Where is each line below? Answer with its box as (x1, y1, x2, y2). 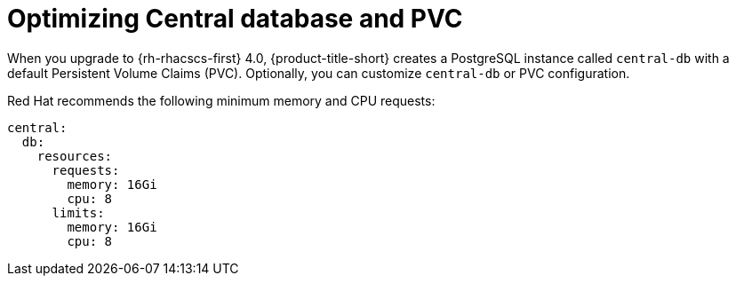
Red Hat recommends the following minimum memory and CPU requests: (7, 92, 436, 108)
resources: (36, 148, 113, 163)
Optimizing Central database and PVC (7, 4, 463, 34)
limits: (52, 205, 105, 220)
